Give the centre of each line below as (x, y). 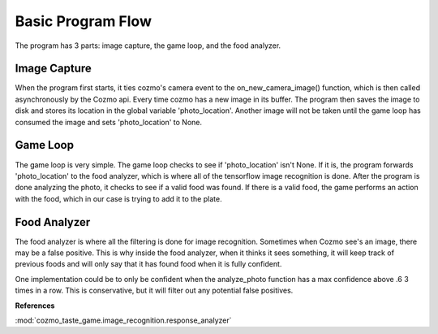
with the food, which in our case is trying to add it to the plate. (118, 198)
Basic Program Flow (83, 21)
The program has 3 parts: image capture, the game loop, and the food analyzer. (148, 46)
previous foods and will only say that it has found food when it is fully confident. (148, 264)
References (35, 306)
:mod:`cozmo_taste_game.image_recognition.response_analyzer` (123, 320)
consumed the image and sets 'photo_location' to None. (109, 122)
